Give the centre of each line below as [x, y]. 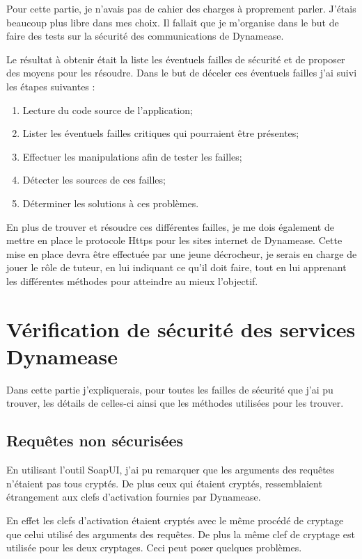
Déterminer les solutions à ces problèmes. [111, 203]
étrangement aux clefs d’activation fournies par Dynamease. [134, 497]
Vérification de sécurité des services [181, 329]
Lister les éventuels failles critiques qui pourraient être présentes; [161, 133]
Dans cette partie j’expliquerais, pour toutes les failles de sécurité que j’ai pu [170, 389]
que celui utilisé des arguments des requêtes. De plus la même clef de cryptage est [181, 534]
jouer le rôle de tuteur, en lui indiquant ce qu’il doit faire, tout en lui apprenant [176, 267]
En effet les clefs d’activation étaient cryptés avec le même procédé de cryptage [175, 520]
